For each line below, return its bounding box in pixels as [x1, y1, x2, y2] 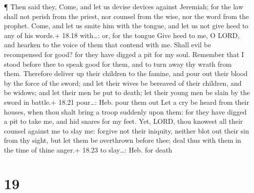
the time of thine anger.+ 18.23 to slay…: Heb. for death [4, 144, 172, 154]
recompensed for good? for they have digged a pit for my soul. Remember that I [4, 49, 244, 59]
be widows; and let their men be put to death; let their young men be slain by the [4, 87, 250, 97]
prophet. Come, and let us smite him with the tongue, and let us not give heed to [4, 20, 249, 31]
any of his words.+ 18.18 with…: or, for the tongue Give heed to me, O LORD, [4, 30, 240, 40]
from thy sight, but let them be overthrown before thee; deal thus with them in [4, 135, 241, 145]
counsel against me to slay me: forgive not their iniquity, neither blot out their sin [4, 125, 249, 135]
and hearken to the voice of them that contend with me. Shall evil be [4, 39, 211, 50]
